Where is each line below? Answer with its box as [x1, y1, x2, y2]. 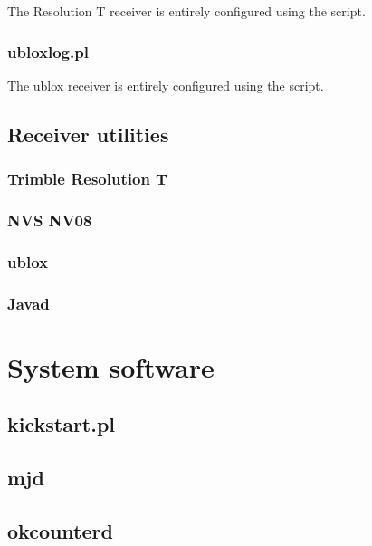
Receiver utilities [7, 120, 169, 148]
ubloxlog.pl [7, 40, 89, 62]
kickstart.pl [7, 410, 116, 438]
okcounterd [7, 516, 113, 544]
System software [7, 348, 215, 385]
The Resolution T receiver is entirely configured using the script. [7, 2, 366, 20]
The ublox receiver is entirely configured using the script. [7, 75, 324, 94]
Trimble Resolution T [7, 168, 168, 190]
